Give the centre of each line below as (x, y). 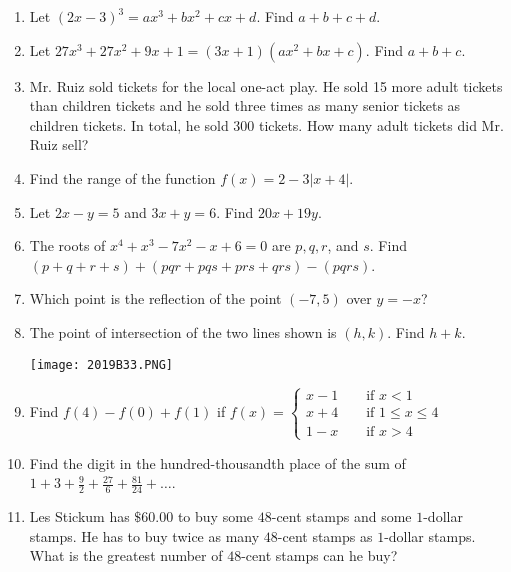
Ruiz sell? (59, 144)
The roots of (67, 245)
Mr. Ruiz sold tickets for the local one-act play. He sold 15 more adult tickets (266, 85)
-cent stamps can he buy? (319, 555)
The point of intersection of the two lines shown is (183, 331)
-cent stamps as (325, 535)
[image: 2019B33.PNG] (101, 364)
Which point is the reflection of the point (155, 298)
